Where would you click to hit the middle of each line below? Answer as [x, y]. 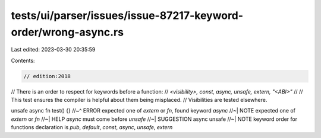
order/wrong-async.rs [67, 32]
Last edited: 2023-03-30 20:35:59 [53, 50]
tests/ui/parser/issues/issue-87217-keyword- [127, 15]
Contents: [23, 60]
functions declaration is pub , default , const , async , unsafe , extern [92, 127]
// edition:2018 [47, 76]
